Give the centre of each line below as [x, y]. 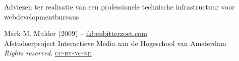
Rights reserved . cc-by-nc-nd [48, 53]
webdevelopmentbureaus [42, 16]
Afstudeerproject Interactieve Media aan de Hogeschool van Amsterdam [115, 43]
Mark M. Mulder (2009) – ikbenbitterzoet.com [76, 33]
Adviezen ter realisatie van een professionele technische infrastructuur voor [119, 6]
